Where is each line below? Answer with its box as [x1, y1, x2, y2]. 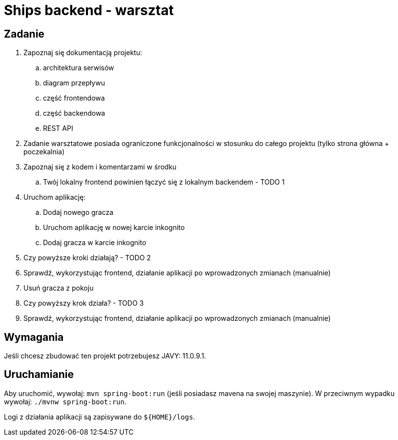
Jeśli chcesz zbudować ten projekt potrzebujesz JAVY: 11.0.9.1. [4, 352, 206, 360]
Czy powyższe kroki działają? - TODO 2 [23, 253, 151, 262]
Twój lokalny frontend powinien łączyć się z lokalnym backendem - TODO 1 [43, 178, 285, 187]
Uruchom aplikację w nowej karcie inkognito [43, 223, 185, 232]
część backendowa [43, 109, 105, 118]
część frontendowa [43, 94, 105, 103]
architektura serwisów [43, 63, 114, 72]
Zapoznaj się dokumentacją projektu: [23, 48, 142, 57]
